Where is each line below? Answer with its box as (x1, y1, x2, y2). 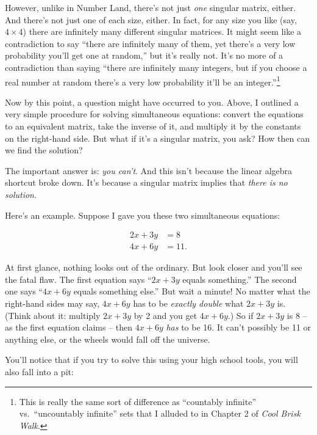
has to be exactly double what (133, 297, 244, 309)
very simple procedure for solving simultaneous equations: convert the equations (5, 108, 304, 120)
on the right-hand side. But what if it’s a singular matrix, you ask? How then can (5, 131, 310, 144)
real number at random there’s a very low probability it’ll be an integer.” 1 (5, 73, 280, 88)
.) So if (227, 309, 254, 321)
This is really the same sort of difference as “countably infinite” (19, 395, 256, 408)
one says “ (5, 285, 43, 298)
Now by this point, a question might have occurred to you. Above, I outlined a (5, 95, 299, 108)
